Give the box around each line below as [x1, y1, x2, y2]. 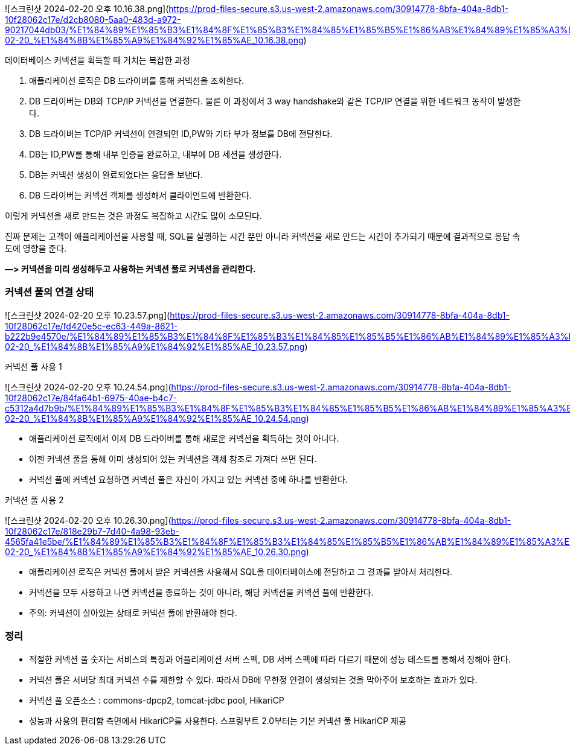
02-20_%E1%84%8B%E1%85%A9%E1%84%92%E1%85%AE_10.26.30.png [5, 546, 306, 557]
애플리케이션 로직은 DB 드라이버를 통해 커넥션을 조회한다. [29, 75, 245, 86]
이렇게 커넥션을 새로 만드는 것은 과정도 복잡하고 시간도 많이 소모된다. [5, 211, 262, 221]
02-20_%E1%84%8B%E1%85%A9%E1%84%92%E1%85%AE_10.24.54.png [5, 413, 306, 424]
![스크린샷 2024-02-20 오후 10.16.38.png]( [5, 4, 169, 14]
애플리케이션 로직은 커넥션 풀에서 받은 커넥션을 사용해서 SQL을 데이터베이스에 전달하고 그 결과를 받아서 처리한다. [29, 566, 453, 577]
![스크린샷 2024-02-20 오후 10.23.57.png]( [5, 310, 170, 320]
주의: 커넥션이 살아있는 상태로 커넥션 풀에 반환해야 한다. [29, 607, 237, 618]
